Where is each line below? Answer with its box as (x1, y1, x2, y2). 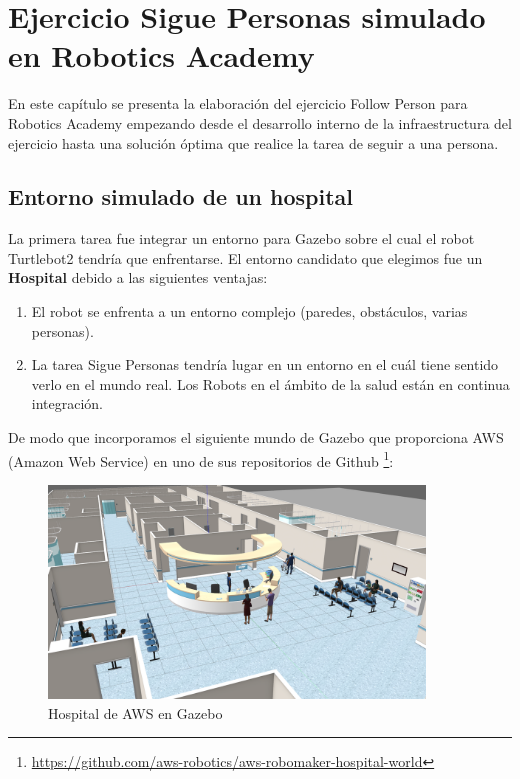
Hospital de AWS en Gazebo (48, 702, 223, 723)
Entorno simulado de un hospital (8, 181, 354, 212)
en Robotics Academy (8, 35, 315, 76)
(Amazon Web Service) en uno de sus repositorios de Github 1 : (8, 447, 394, 471)
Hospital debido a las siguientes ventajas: (8, 267, 268, 288)
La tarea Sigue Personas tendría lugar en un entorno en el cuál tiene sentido (31, 354, 499, 375)
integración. (31, 393, 104, 414)
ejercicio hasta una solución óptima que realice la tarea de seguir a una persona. (8, 132, 499, 153)
